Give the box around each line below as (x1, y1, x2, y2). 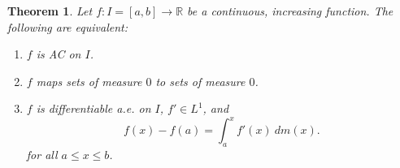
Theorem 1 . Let (7, 2, 93, 19)
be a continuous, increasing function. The (187, 2, 393, 19)
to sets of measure (155, 72, 246, 89)
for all (26, 146, 58, 163)
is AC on (36, 45, 81, 62)
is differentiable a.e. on (36, 100, 151, 117)
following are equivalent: (7, 18, 128, 35)
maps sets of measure (36, 72, 142, 89)
